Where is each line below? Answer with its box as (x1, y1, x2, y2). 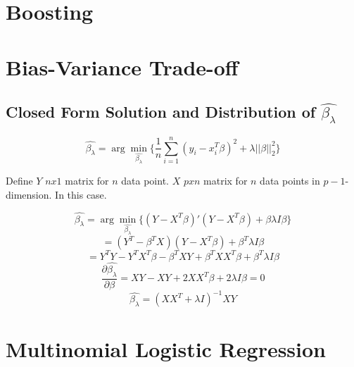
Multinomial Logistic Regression (6, 334, 327, 363)
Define (6, 173, 33, 188)
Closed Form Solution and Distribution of (6, 101, 316, 123)
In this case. (55, 187, 107, 201)
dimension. (6, 187, 52, 201)
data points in (260, 173, 320, 188)
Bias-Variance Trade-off (6, 52, 239, 81)
